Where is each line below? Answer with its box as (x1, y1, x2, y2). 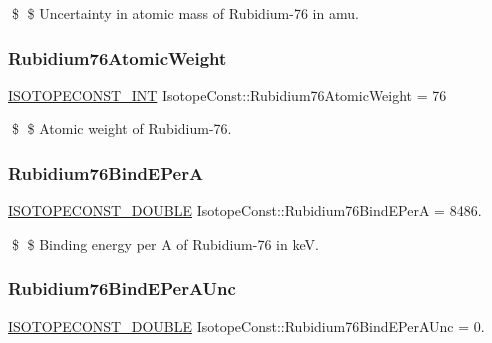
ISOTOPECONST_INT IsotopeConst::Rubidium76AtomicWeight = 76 (8, 84, 447, 105)
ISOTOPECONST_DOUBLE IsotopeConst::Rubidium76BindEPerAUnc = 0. (8, 315, 485, 336)
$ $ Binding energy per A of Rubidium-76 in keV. (11, 233, 319, 254)
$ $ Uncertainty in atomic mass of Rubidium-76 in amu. (11, 3, 359, 23)
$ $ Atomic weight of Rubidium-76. (11, 118, 232, 139)
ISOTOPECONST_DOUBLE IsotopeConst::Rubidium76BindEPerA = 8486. (8, 200, 482, 221)
